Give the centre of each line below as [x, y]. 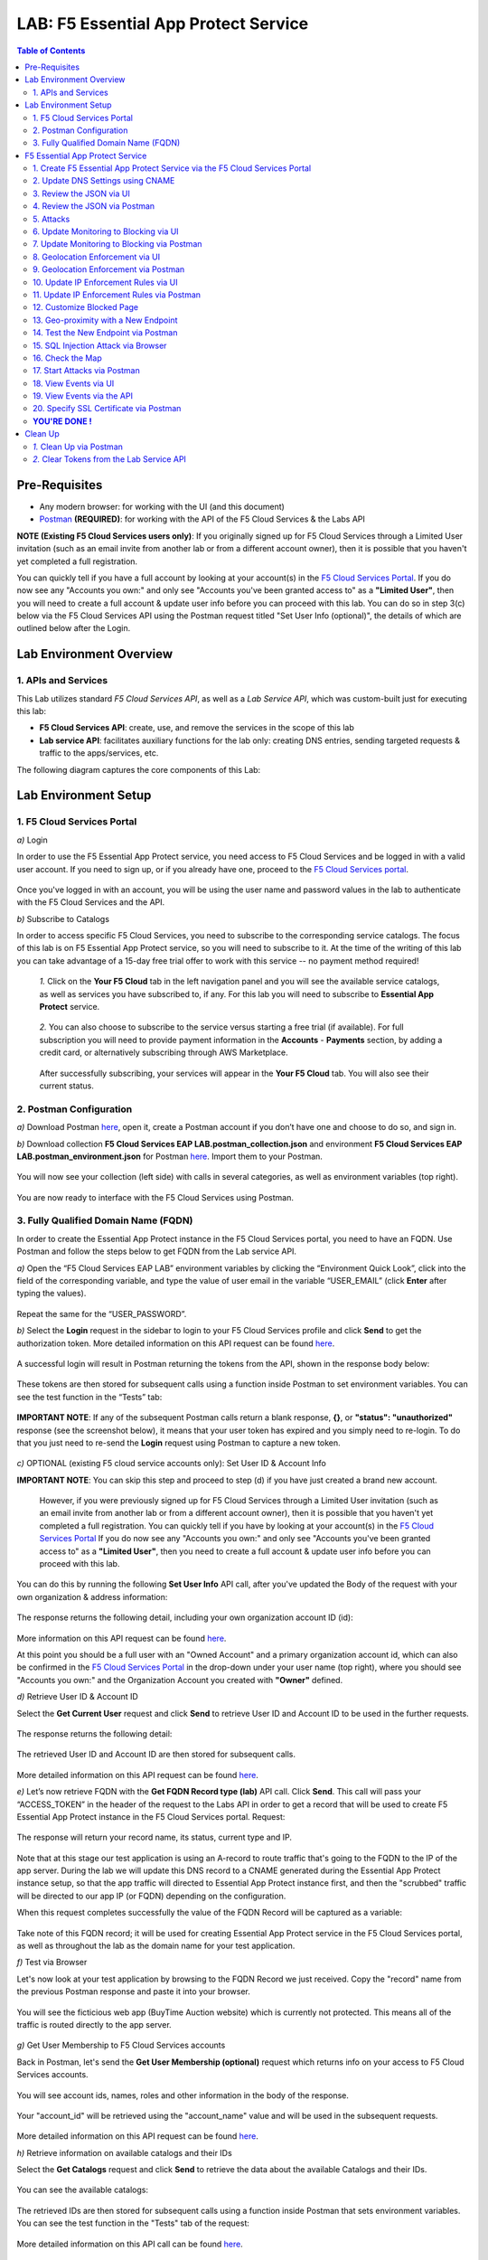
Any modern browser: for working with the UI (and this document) [162, 506]
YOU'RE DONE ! [62, 421]
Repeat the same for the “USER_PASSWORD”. [102, 1314]
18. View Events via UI [74, 383]
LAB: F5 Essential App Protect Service [163, 24]
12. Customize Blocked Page [86, 307]
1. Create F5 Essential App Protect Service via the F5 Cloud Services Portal [172, 168]
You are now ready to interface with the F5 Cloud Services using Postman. [155, 1197]
